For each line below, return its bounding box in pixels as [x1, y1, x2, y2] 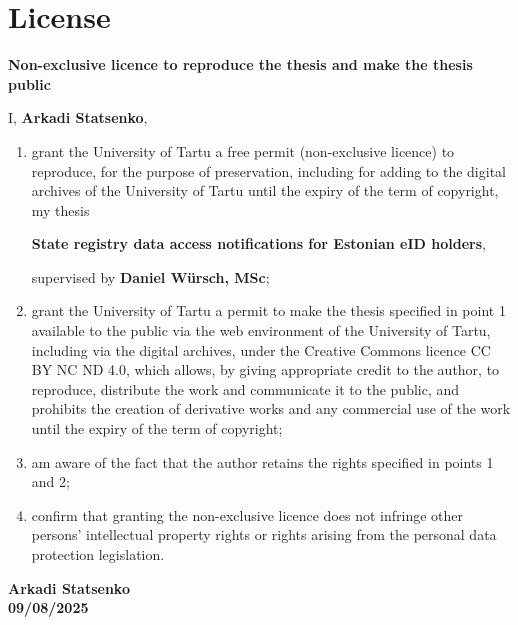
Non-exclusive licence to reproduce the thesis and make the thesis [8, 54, 473, 75]
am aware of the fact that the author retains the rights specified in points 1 [31, 451, 494, 472]
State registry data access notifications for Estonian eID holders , [31, 233, 486, 254]
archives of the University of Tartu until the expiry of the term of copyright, [31, 180, 499, 201]
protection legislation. [31, 544, 165, 564]
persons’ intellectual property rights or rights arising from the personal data [31, 524, 497, 545]
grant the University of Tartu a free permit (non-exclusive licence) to [31, 140, 455, 161]
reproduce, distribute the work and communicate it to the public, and [31, 378, 460, 399]
